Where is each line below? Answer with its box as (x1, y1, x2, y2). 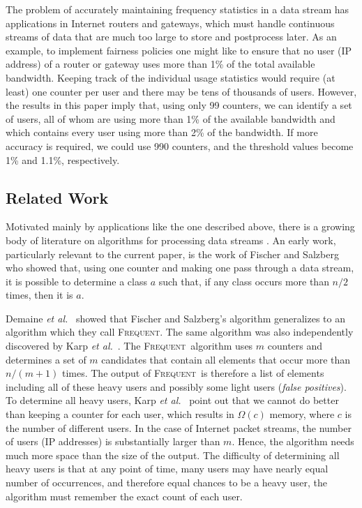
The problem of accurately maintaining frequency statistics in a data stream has (6, 2, 349, 16)
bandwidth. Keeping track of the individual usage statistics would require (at (6, 70, 335, 84)
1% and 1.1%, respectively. (6, 152, 120, 167)
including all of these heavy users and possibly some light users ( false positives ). (6, 379, 347, 394)
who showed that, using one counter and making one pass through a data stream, (6, 260, 354, 275)
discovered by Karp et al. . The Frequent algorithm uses (6, 338, 253, 353)
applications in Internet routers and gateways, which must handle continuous (6, 15, 335, 30)
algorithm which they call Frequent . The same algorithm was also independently (6, 324, 354, 339)
